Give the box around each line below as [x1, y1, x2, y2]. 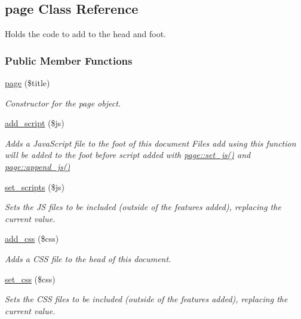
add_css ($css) [5, 232, 59, 245]
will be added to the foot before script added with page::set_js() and [5, 148, 251, 161]
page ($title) [5, 77, 50, 89]
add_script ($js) [5, 117, 64, 129]
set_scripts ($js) [5, 180, 64, 193]
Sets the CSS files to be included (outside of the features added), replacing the [5, 293, 288, 305]
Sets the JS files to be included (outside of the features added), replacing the [5, 200, 281, 213]
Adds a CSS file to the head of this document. [5, 252, 171, 265]
